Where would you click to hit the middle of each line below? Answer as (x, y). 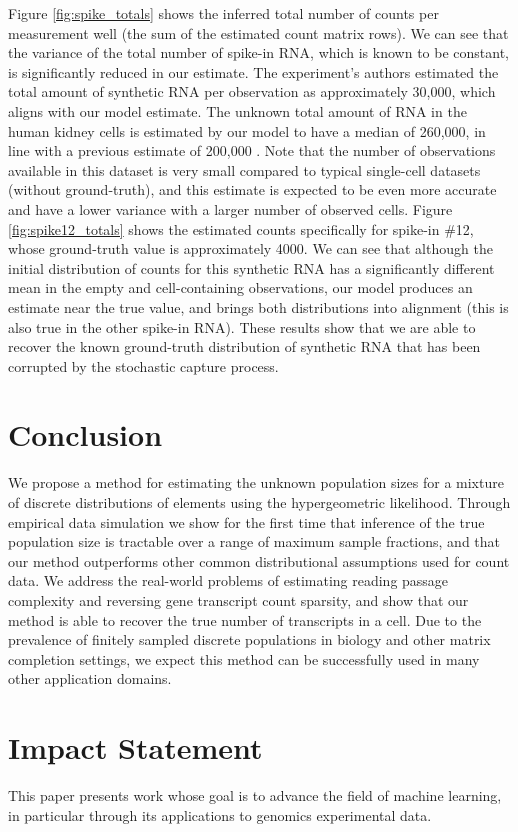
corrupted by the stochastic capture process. (143, 365)
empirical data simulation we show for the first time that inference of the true (246, 521)
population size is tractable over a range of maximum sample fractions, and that (254, 541)
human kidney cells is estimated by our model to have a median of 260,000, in (247, 130)
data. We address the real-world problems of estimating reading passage (228, 580)
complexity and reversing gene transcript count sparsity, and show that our (238, 599)
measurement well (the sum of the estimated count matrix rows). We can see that (258, 32)
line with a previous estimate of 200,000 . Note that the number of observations (252, 150)
